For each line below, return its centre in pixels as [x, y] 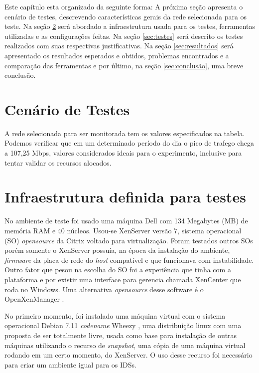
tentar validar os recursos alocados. [58, 162]
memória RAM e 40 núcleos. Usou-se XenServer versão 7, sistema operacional [123, 230]
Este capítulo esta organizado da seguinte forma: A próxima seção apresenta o [124, 6]
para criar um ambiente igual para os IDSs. [70, 364]
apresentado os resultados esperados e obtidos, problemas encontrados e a [117, 55]
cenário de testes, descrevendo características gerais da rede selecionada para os [126, 16]
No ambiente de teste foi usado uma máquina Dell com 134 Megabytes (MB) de [126, 221]
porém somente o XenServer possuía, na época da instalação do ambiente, [117, 250]
